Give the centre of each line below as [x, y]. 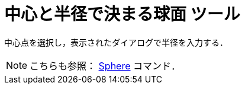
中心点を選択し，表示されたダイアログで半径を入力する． [116, 42]
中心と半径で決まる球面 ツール [122, 14]
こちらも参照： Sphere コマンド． [105, 66]
